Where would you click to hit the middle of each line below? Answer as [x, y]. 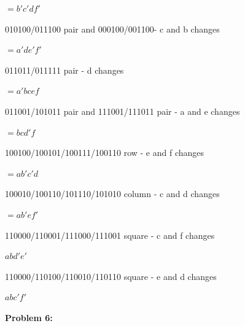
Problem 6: [29, 317]
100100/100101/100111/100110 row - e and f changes [105, 153]
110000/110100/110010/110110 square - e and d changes [111, 276]
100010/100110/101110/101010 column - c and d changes [112, 194]
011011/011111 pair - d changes [64, 70]
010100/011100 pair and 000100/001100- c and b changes [112, 29]
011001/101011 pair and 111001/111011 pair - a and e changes [122, 111]
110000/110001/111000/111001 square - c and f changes [110, 235]
